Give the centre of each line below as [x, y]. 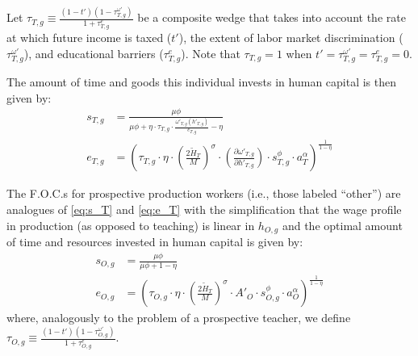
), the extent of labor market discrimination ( [291, 38]
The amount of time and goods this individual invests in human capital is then [202, 82]
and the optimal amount [342, 225]
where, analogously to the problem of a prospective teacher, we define [179, 318]
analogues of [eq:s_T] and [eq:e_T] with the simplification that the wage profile [204, 209]
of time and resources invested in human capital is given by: [155, 242]
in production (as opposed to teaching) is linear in [131, 225]
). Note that [211, 53]
